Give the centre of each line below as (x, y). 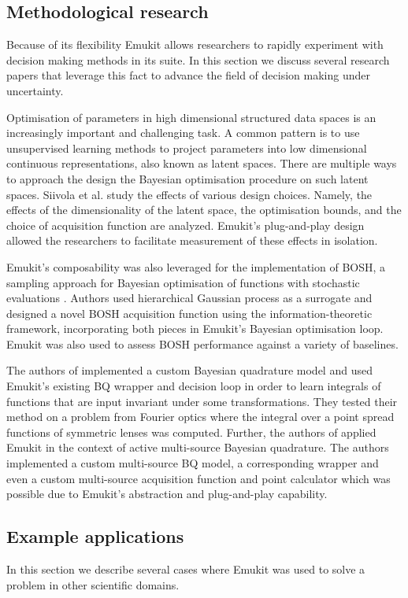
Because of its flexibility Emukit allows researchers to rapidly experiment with (195, 44)
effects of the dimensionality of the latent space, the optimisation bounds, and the (204, 210)
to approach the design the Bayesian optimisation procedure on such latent (187, 178)
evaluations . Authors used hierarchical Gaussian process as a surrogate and (189, 298)
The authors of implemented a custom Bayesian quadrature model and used (189, 370)
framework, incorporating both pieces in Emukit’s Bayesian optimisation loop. (195, 329)
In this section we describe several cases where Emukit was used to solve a (186, 569)
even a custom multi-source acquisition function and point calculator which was (198, 478)
